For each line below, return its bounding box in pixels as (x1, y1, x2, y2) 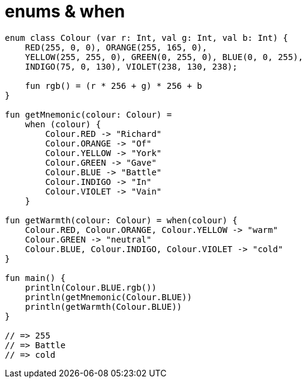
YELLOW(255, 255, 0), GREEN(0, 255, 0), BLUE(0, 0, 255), (25, 52, 304, 62)
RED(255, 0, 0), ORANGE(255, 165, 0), (25, 42, 208, 52)
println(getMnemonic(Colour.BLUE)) (25, 292, 192, 302)
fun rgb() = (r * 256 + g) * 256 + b (25, 80, 202, 91)
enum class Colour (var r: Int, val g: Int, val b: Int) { (5, 32, 289, 43)
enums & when (5, 1, 125, 22)
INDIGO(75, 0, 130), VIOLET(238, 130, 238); (25, 61, 238, 71)
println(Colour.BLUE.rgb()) (25, 282, 157, 292)
